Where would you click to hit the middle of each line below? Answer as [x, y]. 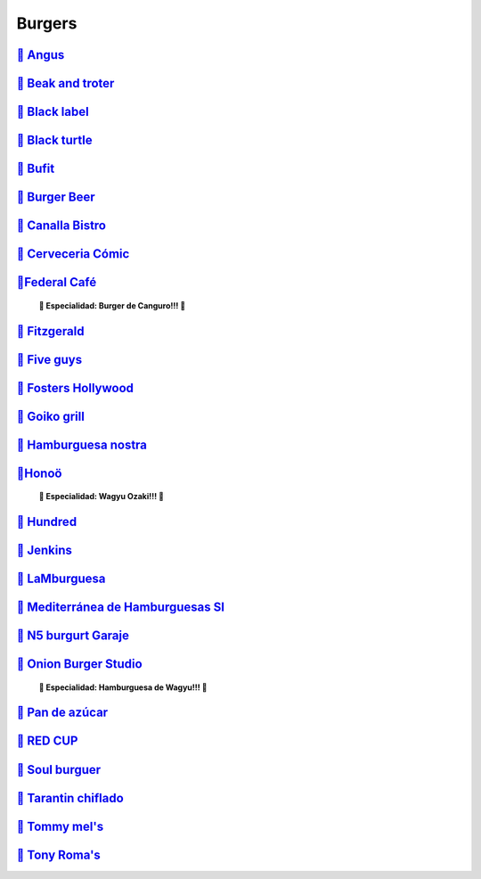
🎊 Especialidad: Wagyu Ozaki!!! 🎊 [102, 497]
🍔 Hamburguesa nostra [82, 444]
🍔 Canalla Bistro [61, 226]
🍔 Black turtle [54, 140]
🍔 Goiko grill [50, 416]
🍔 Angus [41, 55]
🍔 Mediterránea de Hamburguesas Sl [120, 608]
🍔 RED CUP [47, 741]
